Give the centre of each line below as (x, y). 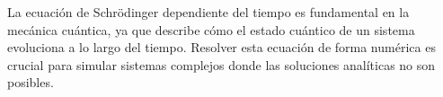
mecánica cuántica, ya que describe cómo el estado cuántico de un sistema (211, 29)
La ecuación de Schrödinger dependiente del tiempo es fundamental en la (208, 12)
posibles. (31, 82)
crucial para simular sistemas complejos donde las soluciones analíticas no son (221, 64)
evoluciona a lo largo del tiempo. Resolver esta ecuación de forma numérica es (221, 47)
